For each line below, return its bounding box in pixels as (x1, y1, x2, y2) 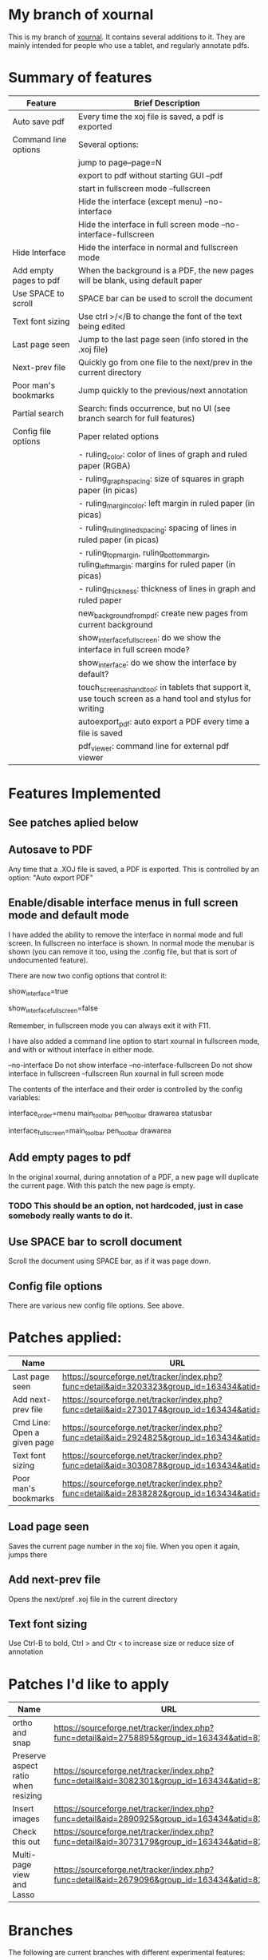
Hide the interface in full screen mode (78, 218, 219, 229)
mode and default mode (8, 909, 129, 922)
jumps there (8, 1549, 48, 1560)
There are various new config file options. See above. (8, 1301, 185, 1310)
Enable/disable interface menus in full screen (8, 896, 238, 910)
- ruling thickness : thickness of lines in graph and (78, 584, 256, 596)
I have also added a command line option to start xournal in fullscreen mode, (8, 1037, 260, 1046)
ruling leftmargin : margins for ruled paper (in (78, 558, 236, 571)
